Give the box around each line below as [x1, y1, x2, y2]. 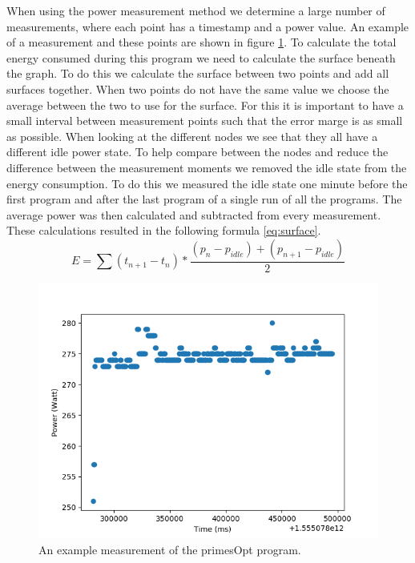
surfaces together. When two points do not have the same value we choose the [6, 80, 389, 97]
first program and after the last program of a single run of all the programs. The [6, 191, 402, 207]
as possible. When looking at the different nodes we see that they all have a [6, 127, 378, 144]
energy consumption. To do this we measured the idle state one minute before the [6, 175, 408, 191]
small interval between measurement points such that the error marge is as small [6, 112, 403, 129]
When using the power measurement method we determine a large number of [6, 2, 385, 18]
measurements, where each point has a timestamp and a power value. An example [6, 18, 409, 34]
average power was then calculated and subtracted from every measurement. [6, 206, 381, 223]
